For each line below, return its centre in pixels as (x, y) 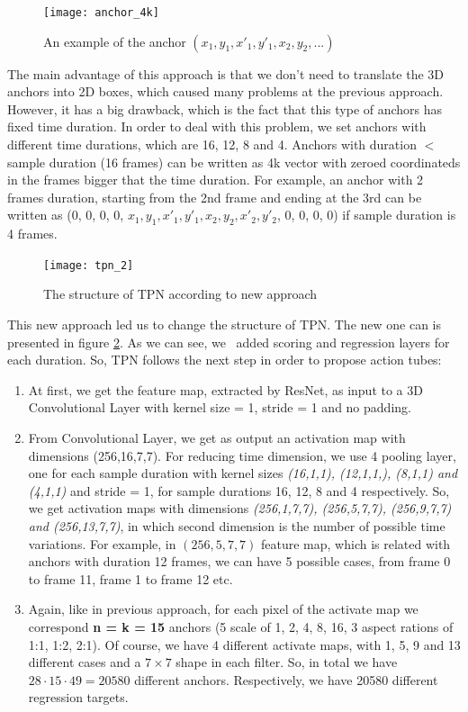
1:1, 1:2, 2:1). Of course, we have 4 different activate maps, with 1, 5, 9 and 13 (244, 644)
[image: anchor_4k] (101, 13)
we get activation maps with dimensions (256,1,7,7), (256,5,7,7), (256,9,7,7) (240, 508)
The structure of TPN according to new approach (180, 294)
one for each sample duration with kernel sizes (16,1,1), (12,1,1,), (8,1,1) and (243, 473)
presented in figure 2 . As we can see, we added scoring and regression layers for (229, 342)
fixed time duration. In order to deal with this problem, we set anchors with (217, 126)
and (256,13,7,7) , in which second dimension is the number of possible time (237, 525)
